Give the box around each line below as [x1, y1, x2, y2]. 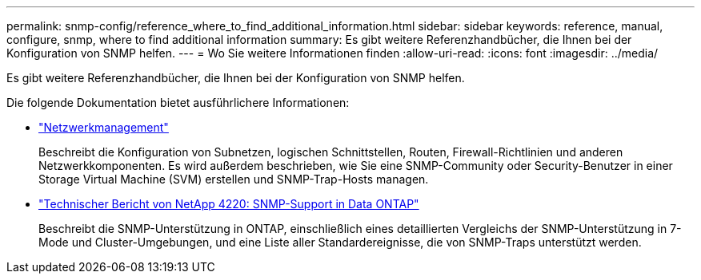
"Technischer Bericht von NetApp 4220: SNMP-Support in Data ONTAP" [38, 197, 419, 211]
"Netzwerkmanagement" [38, 120, 169, 134]
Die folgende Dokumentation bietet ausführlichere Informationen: [6, 96, 350, 109]
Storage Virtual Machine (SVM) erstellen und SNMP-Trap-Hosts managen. [38, 172, 429, 186]
